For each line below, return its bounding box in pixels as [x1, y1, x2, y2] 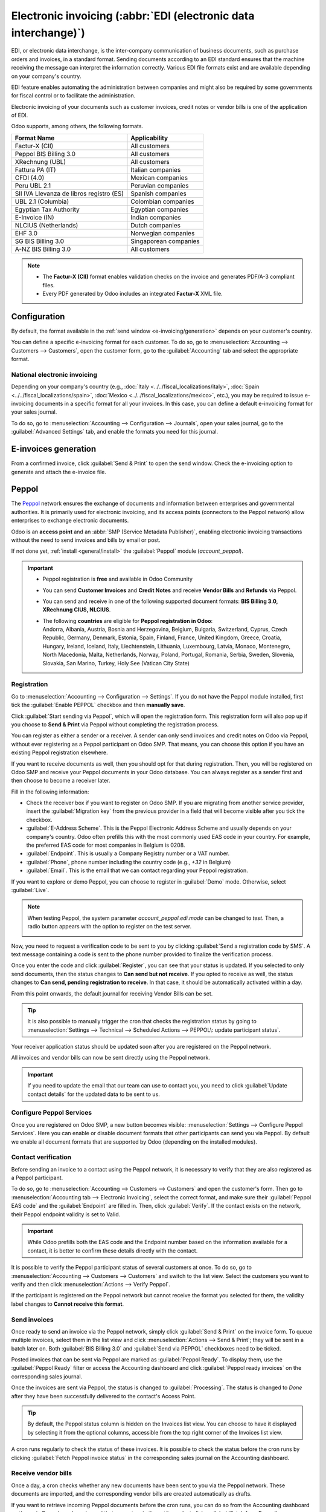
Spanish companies [130, 189, 187, 198]
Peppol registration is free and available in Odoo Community [42, 575, 193, 583]
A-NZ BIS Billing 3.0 [14, 245, 71, 253]
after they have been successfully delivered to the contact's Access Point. [11, 1392, 196, 1400]
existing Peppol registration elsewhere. [11, 749, 108, 756]
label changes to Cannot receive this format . [11, 1300, 124, 1308]
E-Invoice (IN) [14, 213, 54, 221]
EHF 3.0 [14, 229, 38, 237]
